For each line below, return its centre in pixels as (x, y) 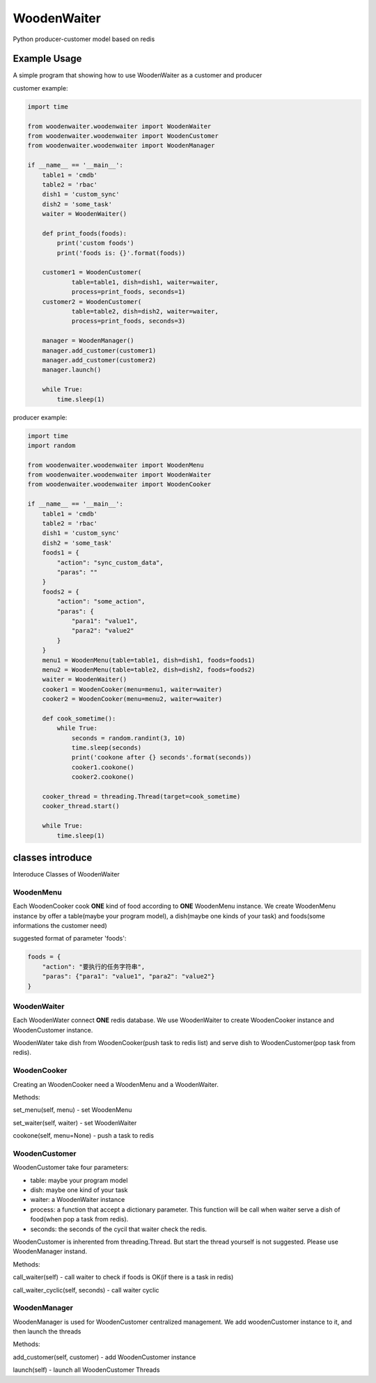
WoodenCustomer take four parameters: (71, 1168)
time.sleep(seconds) (107, 748)
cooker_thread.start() (81, 806)
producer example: (40, 417)
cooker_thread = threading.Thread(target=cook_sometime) (141, 796)
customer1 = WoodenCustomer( (92, 272)
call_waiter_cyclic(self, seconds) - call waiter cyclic (86, 1290)
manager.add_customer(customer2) (99, 360)
